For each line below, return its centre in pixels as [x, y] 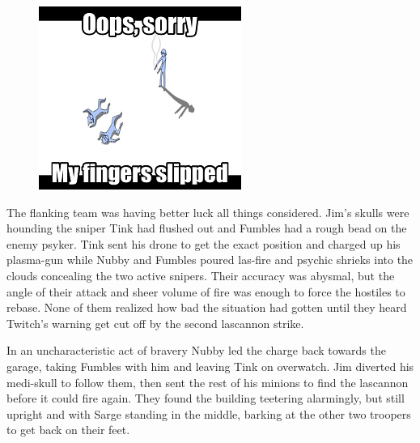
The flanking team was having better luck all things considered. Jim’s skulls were [208, 212]
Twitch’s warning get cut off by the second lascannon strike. [155, 323]
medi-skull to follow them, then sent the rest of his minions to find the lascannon [208, 382]
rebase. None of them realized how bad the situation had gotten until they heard [207, 307]
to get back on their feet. [68, 430]
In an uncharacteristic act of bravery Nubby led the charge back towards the [196, 350]
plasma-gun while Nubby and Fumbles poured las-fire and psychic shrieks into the [210, 260]
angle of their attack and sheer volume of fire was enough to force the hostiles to [206, 291]
